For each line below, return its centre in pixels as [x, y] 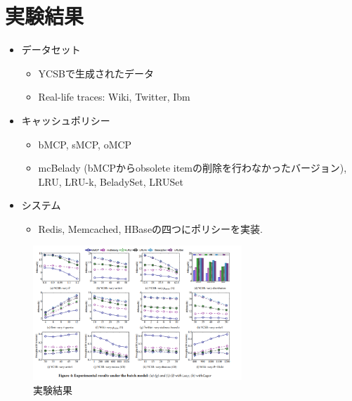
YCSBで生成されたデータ [96, 73]
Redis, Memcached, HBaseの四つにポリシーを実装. [150, 228]
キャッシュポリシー [66, 120]
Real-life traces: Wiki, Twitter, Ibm [114, 97]
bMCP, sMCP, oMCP [85, 144]
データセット [51, 50]
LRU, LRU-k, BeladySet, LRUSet [111, 181]
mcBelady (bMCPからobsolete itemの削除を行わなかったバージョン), [193, 168]
